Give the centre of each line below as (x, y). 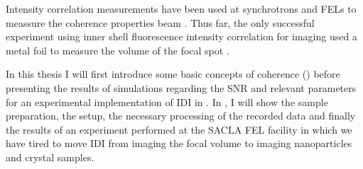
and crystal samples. (50, 157)
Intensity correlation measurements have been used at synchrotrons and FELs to (181, 8)
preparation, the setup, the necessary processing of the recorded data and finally (181, 116)
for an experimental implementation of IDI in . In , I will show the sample (167, 101)
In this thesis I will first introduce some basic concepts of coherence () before (173, 74)
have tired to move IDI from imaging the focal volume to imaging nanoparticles (179, 143)
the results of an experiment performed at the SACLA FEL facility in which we (179, 129)
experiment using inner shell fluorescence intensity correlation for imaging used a (181, 36)
